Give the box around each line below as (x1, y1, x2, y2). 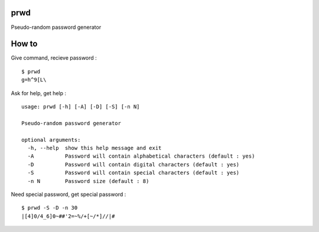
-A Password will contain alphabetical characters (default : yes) (27, 153, 255, 159)
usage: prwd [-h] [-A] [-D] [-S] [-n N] (21, 103, 140, 110)
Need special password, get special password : (11, 191, 126, 198)
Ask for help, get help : (11, 89, 67, 97)
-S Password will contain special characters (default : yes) (27, 169, 240, 177)
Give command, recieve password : (11, 54, 97, 61)
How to (11, 39, 38, 49)
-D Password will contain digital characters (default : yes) (27, 161, 240, 168)
